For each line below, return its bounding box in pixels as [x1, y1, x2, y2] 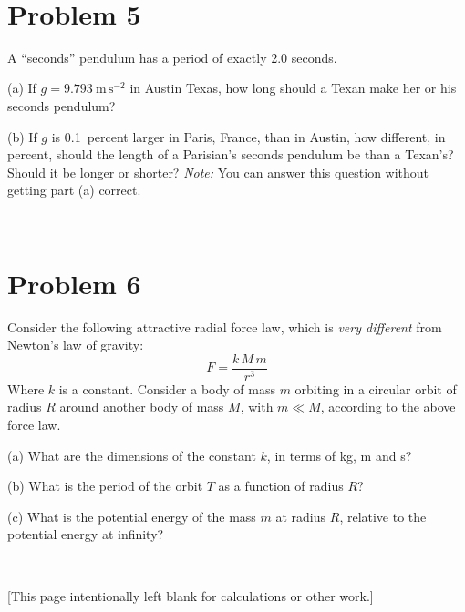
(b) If [7, 127, 37, 146]
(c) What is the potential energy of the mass [7, 506, 256, 525]
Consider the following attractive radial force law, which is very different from [7, 317, 442, 336]
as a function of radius [218, 476, 344, 495]
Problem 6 [7, 264, 141, 301]
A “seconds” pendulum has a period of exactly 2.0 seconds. [7, 47, 337, 66]
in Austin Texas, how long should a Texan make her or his [129, 78, 457, 97]
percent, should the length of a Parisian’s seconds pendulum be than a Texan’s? [7, 145, 454, 164]
